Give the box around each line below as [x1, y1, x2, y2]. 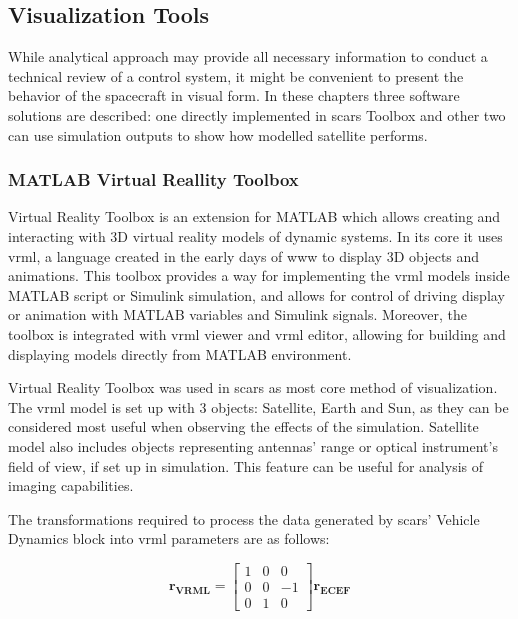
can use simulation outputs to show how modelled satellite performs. [8, 124, 428, 145]
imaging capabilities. [8, 475, 134, 496]
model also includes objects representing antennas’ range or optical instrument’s [8, 435, 498, 456]
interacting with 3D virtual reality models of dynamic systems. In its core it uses [8, 225, 503, 246]
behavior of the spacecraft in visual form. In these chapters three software [8, 85, 460, 106]
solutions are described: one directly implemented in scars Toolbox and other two [8, 104, 506, 125]
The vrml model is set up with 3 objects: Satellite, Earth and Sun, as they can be [8, 396, 509, 417]
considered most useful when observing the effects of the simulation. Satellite [8, 416, 479, 437]
